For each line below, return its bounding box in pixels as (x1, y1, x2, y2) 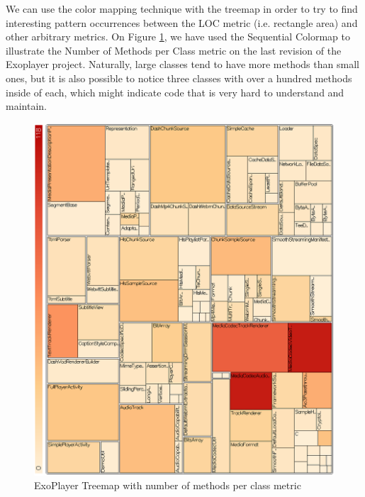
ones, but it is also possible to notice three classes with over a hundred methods (6, 70, 352, 85)
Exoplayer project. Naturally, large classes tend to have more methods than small (6, 57, 359, 72)
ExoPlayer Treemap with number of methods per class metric (34, 478, 301, 493)
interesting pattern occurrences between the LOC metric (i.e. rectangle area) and (6, 15, 358, 30)
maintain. (6, 99, 47, 113)
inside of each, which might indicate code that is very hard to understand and (6, 84, 344, 99)
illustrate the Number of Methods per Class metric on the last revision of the (6, 43, 342, 57)
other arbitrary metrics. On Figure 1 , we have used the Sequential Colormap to (6, 29, 350, 44)
